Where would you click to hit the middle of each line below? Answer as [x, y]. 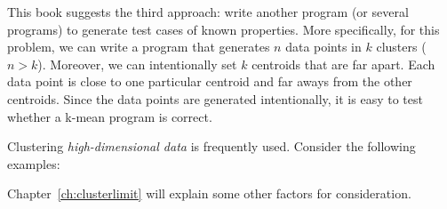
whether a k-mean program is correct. [110, 116]
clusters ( [401, 47]
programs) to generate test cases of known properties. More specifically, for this [223, 29]
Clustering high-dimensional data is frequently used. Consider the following [212, 146]
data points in [323, 47]
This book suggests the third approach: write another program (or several [208, 12]
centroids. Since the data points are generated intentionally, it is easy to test [215, 98]
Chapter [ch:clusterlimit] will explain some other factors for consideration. [209, 193]
